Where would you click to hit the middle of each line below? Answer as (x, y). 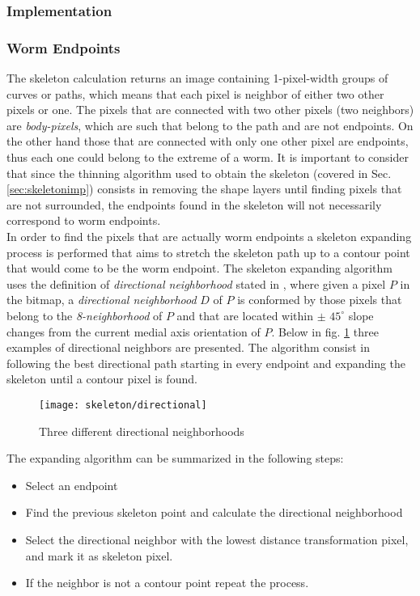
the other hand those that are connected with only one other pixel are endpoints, (208, 141)
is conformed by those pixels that (320, 300)
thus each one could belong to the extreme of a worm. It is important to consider (208, 157)
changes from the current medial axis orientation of (134, 331)
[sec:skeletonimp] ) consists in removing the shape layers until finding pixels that (204, 189)
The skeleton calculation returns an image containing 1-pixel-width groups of (197, 78)
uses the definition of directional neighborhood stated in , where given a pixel (196, 283)
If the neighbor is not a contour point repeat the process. (167, 583)
